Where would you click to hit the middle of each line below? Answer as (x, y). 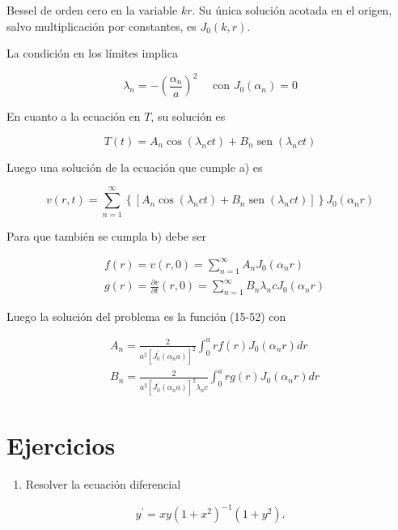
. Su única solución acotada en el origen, (292, 10)
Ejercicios (61, 445)
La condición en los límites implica (92, 53)
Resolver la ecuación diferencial (103, 484)
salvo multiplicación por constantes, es (102, 26)
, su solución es (188, 116)
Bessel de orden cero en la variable (92, 10)
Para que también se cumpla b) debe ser (106, 235)
